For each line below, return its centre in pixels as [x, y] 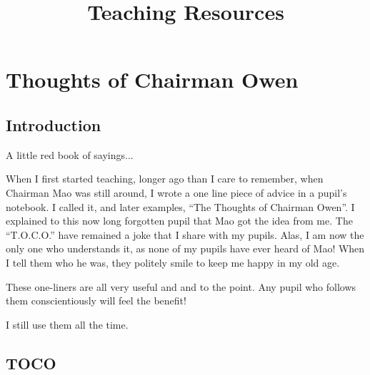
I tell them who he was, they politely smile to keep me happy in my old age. [173, 262]
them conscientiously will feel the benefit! [96, 300]
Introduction [54, 124]
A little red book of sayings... [70, 154]
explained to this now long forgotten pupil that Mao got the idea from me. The [179, 221]
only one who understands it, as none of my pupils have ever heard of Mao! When [185, 248]
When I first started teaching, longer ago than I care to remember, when [165, 179]
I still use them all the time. [67, 324]
